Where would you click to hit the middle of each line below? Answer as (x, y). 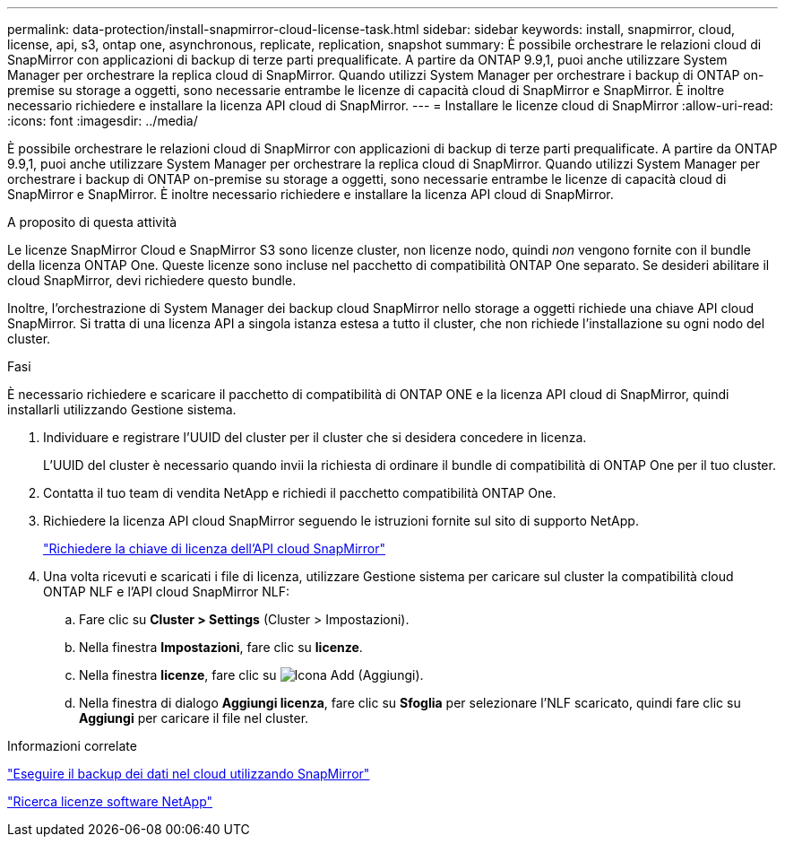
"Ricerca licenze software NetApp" (110, 801)
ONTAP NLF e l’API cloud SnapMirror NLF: (167, 592)
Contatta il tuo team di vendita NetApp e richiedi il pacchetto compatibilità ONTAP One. (300, 493)
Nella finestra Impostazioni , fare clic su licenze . (221, 647)
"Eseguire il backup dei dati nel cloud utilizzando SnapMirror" (189, 774)
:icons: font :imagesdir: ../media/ (103, 121)
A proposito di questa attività (92, 222)
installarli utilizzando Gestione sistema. (122, 409)
